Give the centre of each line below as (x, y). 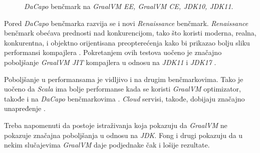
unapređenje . (25, 108)
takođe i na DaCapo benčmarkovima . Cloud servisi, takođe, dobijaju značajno (124, 98)
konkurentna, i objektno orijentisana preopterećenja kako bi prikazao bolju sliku (127, 42)
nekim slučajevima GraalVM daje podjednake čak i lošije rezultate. (107, 145)
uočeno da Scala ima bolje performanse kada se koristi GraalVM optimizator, (123, 89)
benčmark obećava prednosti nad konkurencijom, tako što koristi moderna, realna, (130, 33)
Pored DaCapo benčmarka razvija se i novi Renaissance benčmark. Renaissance (126, 23)
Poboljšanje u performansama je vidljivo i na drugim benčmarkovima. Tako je (124, 79)
